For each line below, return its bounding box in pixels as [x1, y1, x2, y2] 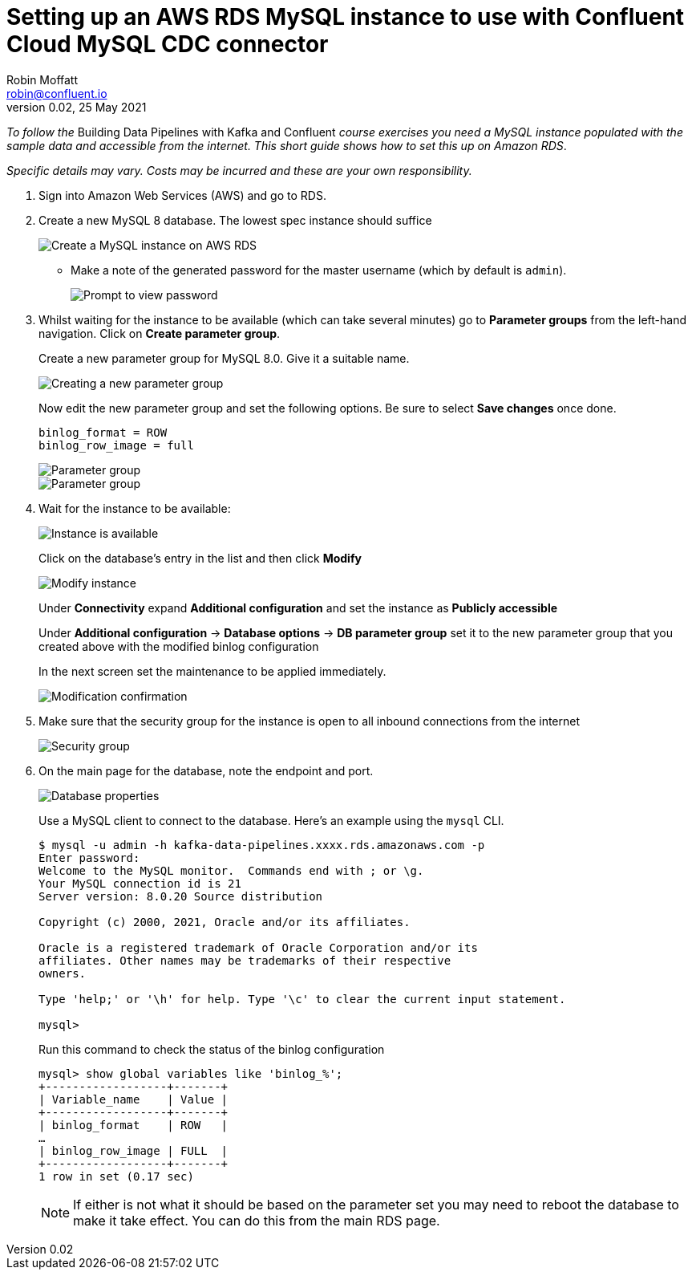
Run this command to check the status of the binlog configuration [38, 1042, 385, 1056]
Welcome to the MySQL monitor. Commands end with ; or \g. [38, 864, 424, 877]
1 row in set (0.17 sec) [38, 1169, 194, 1183]
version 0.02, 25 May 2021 [6, 100, 147, 114]
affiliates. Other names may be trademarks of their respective [38, 953, 451, 967]
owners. [38, 966, 87, 980]
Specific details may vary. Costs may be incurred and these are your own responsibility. [6, 163, 472, 177]
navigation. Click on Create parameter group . [38, 326, 281, 340]
